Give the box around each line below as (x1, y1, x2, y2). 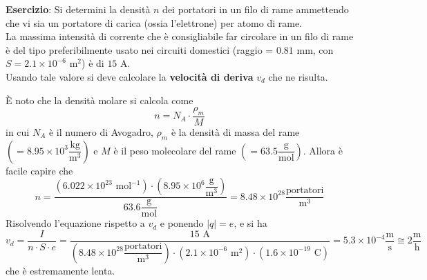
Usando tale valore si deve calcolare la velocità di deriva (6, 69, 254, 83)
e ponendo (160, 216, 204, 230)
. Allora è (303, 143, 343, 157)
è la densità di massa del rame (171, 124, 300, 139)
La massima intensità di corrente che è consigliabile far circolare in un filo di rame (6, 29, 354, 43)
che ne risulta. (268, 69, 328, 83)
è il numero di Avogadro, (48, 124, 153, 139)
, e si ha (234, 216, 267, 230)
